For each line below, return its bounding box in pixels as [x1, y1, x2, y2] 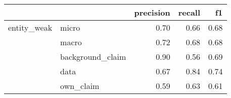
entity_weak [8, 22, 53, 33]
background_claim [60, 51, 126, 62]
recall [178, 7, 201, 18]
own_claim [60, 80, 100, 91]
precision [134, 7, 170, 18]
